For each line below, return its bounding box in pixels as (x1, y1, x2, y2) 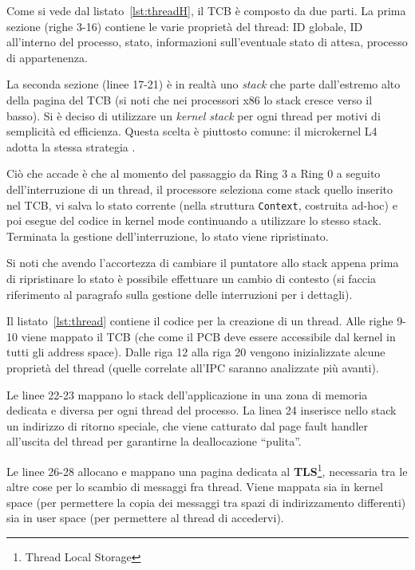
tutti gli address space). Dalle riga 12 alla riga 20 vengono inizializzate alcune (6, 344, 385, 360)
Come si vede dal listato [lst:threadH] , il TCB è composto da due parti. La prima (6, 2, 406, 18)
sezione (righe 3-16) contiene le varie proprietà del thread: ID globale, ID (6, 18, 363, 34)
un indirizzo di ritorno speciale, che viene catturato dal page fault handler (6, 417, 368, 434)
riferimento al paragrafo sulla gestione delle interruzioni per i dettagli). (6, 285, 353, 302)
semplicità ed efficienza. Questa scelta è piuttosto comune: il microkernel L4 (6, 123, 377, 140)
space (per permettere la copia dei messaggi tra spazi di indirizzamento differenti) (6, 493, 406, 510)
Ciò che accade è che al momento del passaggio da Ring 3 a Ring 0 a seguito (6, 165, 381, 182)
